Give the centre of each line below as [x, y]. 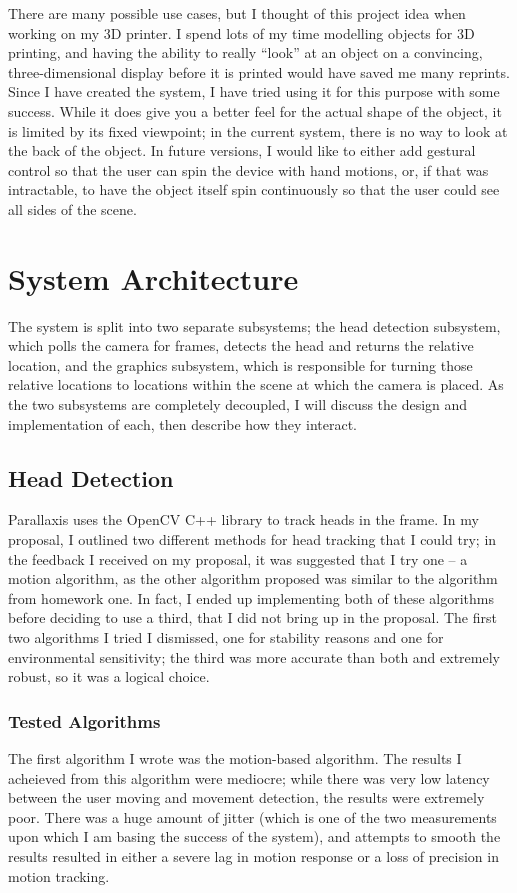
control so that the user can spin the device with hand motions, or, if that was [248, 169]
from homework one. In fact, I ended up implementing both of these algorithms [251, 597]
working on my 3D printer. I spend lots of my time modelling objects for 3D [241, 32]
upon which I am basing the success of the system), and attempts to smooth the [254, 836]
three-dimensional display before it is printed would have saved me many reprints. [259, 71]
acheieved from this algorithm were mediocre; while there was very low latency [249, 777]
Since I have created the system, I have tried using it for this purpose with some [254, 91]
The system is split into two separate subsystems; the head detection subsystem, [254, 325]
